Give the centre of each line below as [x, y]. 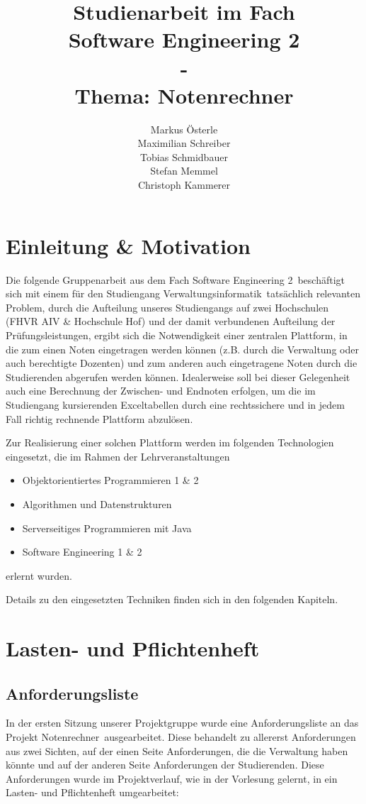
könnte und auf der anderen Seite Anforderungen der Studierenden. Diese [165, 765]
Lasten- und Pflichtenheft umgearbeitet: [92, 792]
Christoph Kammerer [184, 185]
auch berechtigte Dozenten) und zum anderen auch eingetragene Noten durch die [182, 363]
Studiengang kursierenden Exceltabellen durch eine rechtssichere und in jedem [175, 404]
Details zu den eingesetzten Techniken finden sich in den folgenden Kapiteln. [172, 599]
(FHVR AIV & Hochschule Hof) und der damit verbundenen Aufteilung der [171, 321]
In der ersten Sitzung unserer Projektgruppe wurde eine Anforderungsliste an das [182, 723]
